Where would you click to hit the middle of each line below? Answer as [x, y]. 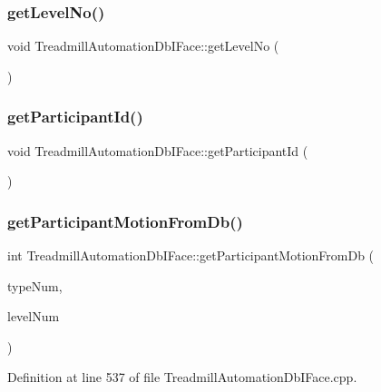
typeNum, [35, 285]
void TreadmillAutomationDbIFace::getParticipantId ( [158, 150]
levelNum [34, 316]
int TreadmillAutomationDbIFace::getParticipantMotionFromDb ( [191, 255]
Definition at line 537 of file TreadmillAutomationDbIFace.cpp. [182, 377]
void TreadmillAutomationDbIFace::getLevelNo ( [143, 46]
